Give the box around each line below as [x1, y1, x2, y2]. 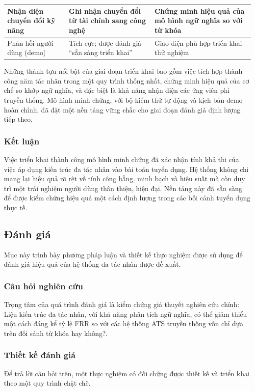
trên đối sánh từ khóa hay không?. [4, 328, 108, 338]
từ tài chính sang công [69, 15, 146, 26]
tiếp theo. [4, 114, 33, 124]
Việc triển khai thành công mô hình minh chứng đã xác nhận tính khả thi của [4, 154, 239, 164]
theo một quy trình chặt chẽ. [4, 378, 91, 388]
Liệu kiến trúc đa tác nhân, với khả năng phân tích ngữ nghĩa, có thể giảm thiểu [4, 308, 247, 319]
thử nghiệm [154, 47, 189, 57]
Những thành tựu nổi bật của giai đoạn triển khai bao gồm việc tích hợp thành [4, 66, 243, 76]
